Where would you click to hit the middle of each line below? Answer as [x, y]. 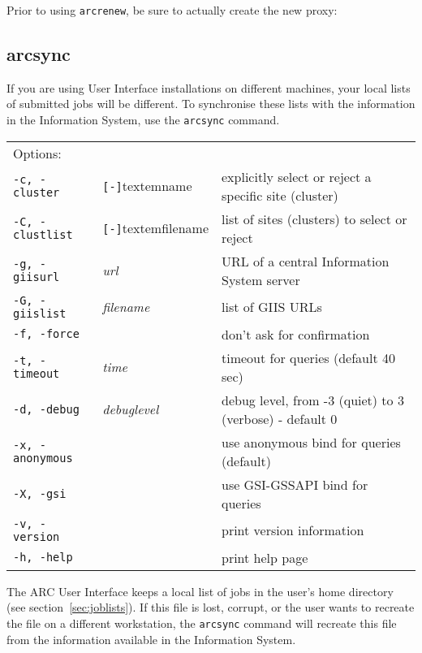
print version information [293, 530]
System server [261, 279]
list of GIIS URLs [271, 307]
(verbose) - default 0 [279, 418]
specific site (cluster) [280, 195]
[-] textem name [147, 186]
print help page [265, 557]
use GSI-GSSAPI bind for [295, 484]
